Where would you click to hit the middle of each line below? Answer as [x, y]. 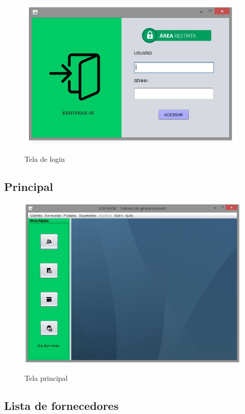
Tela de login [45, 159]
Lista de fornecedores [62, 405]
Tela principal [46, 378]
